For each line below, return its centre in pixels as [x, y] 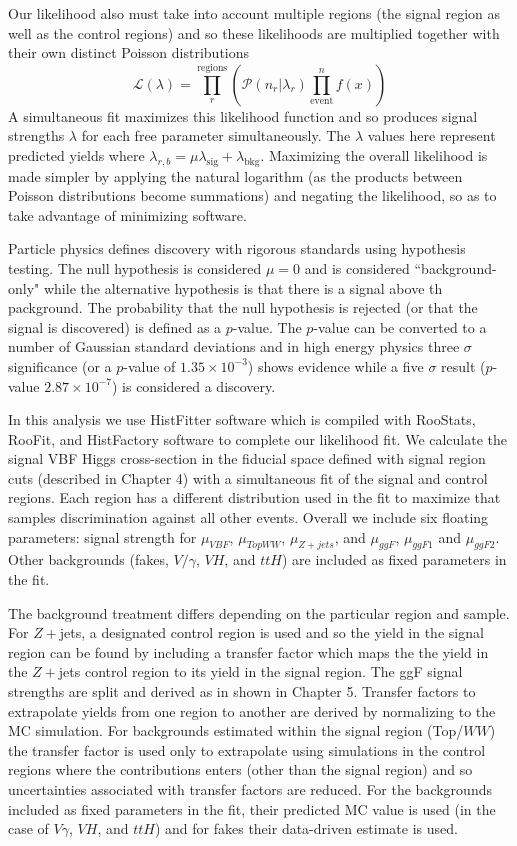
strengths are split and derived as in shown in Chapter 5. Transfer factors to [242, 691]
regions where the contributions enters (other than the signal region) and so [240, 769]
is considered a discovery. [199, 385]
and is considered [357, 267]
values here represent [431, 135]
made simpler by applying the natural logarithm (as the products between [235, 175]
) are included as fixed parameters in [394, 559]
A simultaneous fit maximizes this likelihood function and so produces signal [243, 115]
